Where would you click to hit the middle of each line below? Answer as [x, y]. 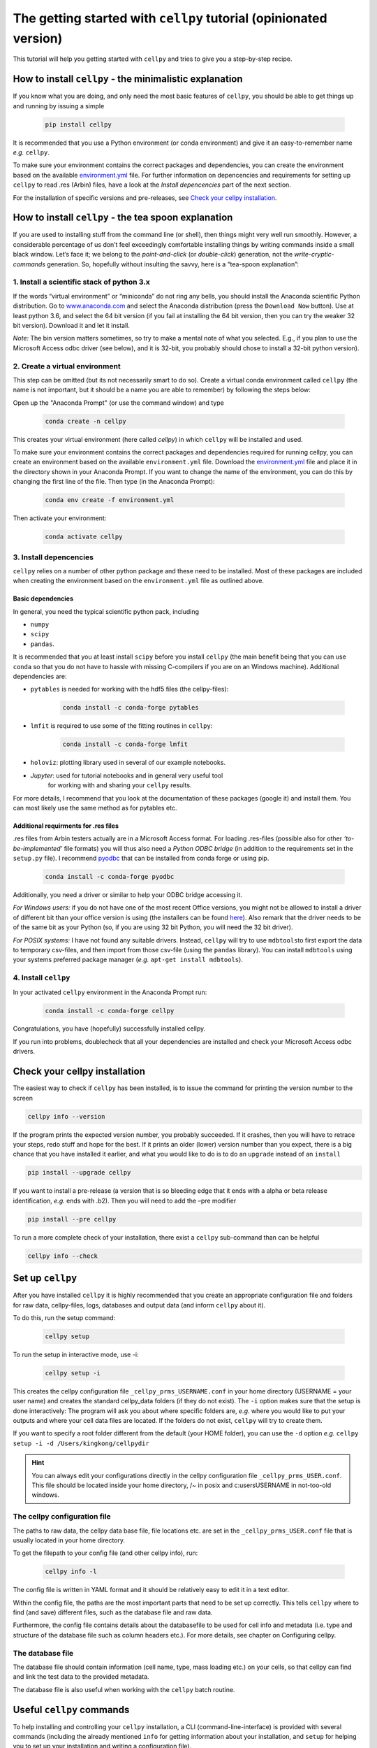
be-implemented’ [38, 848]
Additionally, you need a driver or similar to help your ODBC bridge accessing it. [128, 895]
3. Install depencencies [53, 557]
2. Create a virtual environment [67, 366]
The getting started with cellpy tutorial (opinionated [170, 18]
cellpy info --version [66, 1116]
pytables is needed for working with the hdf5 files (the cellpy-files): [130, 689]
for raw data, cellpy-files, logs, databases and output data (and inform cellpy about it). [139, 1305]
